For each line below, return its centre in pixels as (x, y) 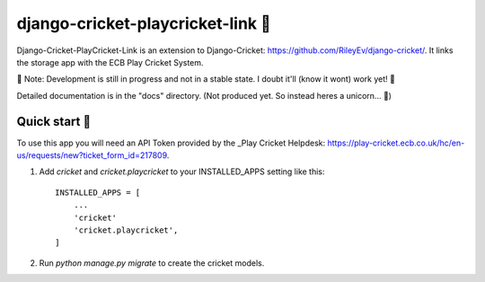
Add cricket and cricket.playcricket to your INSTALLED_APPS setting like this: (182, 172)
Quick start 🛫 (54, 121)
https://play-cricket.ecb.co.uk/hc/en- (396, 143)
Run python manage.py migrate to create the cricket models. (152, 263)
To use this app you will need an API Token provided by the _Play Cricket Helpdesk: (171, 143)
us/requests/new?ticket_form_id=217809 (92, 155)
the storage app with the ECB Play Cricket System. (110, 62)
